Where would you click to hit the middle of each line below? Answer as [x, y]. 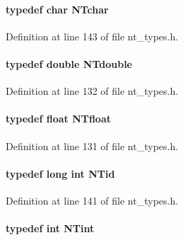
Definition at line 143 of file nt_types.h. [92, 36]
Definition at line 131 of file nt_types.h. [92, 145]
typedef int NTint [50, 228]
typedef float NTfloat [59, 119]
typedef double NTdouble [69, 63]
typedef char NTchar [57, 9]
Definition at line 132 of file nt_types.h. [92, 91]
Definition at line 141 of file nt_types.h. [92, 200]
